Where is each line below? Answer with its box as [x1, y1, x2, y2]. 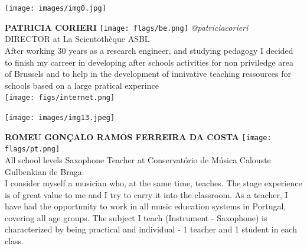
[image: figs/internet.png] [5, 93, 115, 102]
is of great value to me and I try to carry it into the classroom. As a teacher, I [5, 188, 288, 201]
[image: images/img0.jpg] [5, 4, 106, 12]
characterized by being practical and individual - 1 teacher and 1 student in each [5, 223, 297, 235]
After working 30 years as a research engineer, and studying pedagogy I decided [5, 44, 293, 56]
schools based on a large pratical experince [5, 79, 159, 91]
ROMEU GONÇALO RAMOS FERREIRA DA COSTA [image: [5, 130, 272, 143]
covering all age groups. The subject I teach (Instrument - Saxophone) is [5, 211, 267, 224]
